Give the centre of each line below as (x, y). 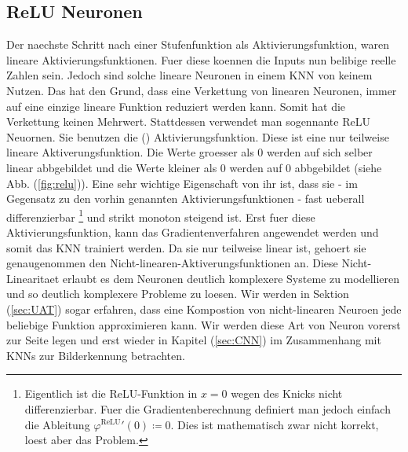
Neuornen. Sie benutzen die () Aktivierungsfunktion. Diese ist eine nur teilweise (198, 136)
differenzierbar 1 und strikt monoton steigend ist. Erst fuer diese (161, 215)
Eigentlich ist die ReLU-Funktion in (111, 393)
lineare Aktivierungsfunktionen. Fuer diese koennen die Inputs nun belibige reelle (201, 59)
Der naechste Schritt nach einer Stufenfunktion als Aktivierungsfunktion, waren (198, 44)
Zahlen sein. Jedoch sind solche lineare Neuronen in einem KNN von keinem (189, 75)
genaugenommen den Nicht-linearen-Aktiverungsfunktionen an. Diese (172, 263)
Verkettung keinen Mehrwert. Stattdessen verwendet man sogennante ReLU (188, 121)
